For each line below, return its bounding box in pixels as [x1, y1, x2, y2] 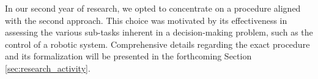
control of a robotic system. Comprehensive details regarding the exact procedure [5, 37, 310, 50]
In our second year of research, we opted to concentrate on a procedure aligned [5, 2, 301, 14]
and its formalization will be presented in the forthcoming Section [5, 50, 252, 62]
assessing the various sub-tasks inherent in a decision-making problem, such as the [5, 26, 313, 39]
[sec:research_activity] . [5, 61, 91, 74]
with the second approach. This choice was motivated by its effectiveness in [5, 13, 287, 26]
